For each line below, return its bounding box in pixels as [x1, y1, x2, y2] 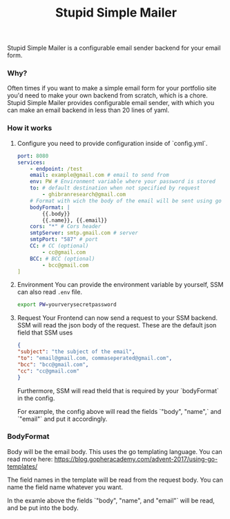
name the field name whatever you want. [7, 482, 123, 491]
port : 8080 [17, 152, 49, 160]
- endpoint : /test [30, 165, 83, 172]
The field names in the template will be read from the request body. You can [7, 475, 223, 484]
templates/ [7, 462, 38, 471]
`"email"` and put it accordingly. [17, 415, 108, 423]
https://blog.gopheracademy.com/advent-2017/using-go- [54, 455, 218, 463]
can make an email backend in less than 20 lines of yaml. [7, 106, 170, 115]
